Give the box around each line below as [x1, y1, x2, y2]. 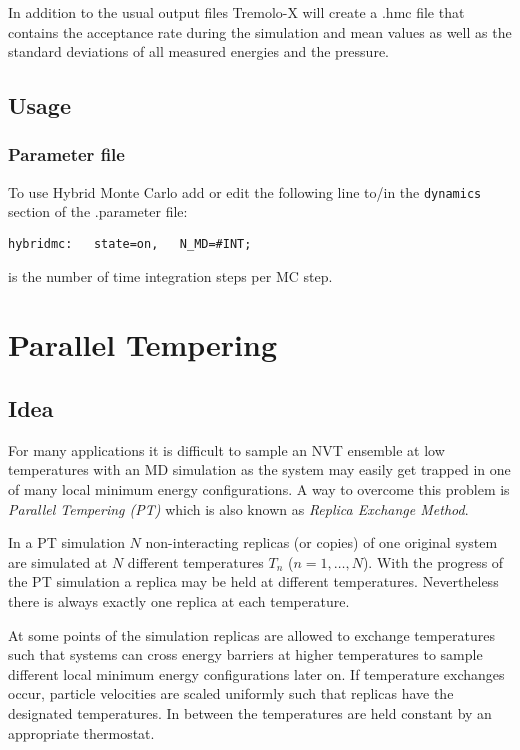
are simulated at [8, 551, 108, 572]
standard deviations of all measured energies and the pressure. [8, 41, 389, 62]
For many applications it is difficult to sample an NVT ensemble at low [8, 439, 445, 460]
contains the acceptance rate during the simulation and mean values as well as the [8, 21, 512, 42]
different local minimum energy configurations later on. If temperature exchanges [8, 663, 505, 684]
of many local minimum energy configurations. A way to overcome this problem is [8, 479, 510, 500]
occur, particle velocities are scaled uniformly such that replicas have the [8, 683, 454, 704]
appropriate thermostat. [8, 722, 155, 743]
